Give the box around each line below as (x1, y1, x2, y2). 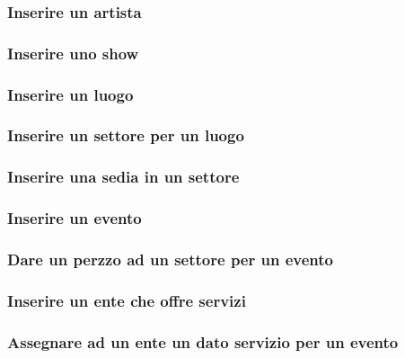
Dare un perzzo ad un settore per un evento (7, 247, 333, 270)
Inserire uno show (7, 41, 139, 64)
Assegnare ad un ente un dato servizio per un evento (7, 330, 399, 353)
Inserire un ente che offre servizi (7, 289, 246, 311)
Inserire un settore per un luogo (7, 124, 244, 147)
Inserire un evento (7, 207, 142, 229)
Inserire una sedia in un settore (7, 166, 240, 188)
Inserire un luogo (7, 83, 134, 105)
